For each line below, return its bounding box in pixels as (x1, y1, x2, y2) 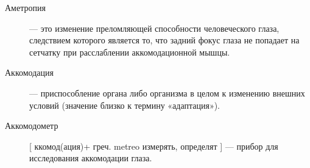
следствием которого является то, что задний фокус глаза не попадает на (29, 34, 300, 46)
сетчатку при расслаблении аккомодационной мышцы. (29, 45, 230, 58)
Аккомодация (5, 66, 54, 79)
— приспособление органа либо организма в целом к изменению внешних (29, 86, 305, 99)
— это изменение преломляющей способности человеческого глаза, (29, 21, 280, 34)
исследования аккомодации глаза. (29, 152, 152, 164)
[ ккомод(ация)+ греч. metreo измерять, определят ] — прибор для (29, 139, 278, 152)
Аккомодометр (5, 119, 58, 132)
